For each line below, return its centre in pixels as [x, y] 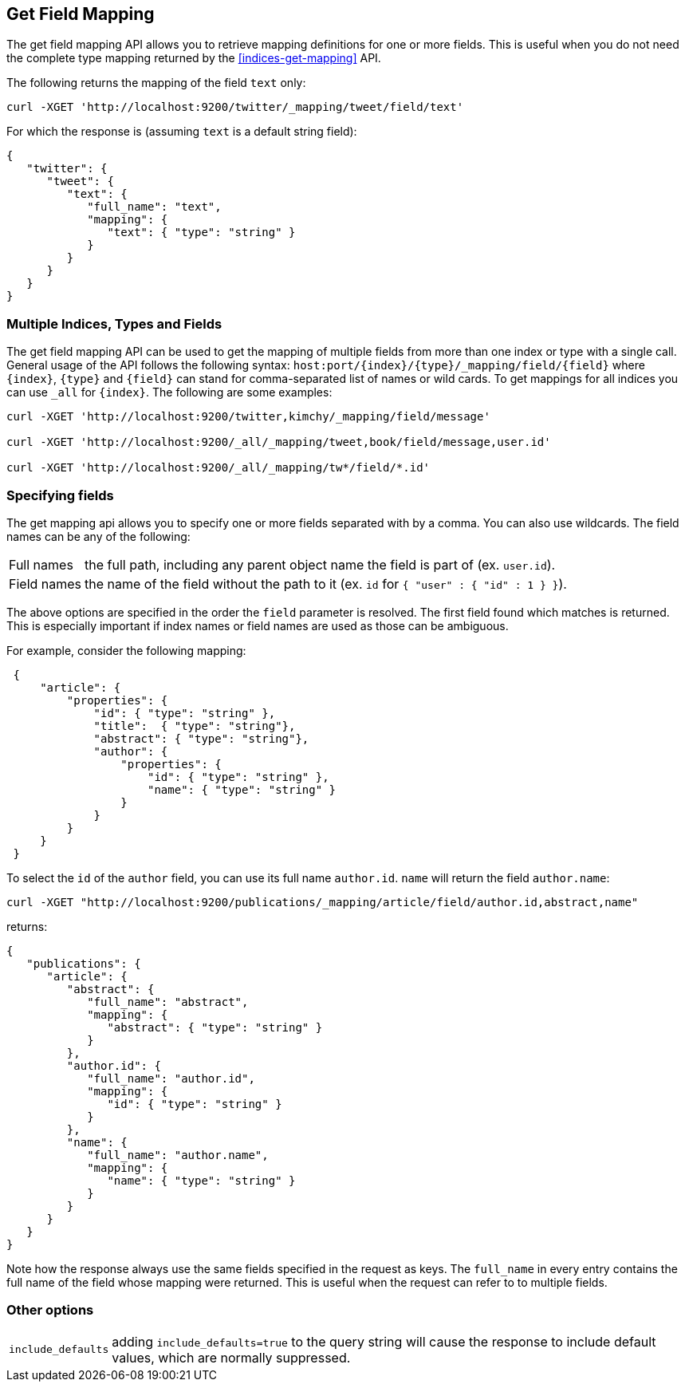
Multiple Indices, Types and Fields [114, 323]
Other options [50, 1310]
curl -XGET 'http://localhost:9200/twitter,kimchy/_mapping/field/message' [248, 417]
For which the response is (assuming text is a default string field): [182, 132]
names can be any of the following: [98, 536]
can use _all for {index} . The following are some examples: [169, 392]
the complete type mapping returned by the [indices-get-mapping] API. [194, 58]
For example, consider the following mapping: [126, 650]
